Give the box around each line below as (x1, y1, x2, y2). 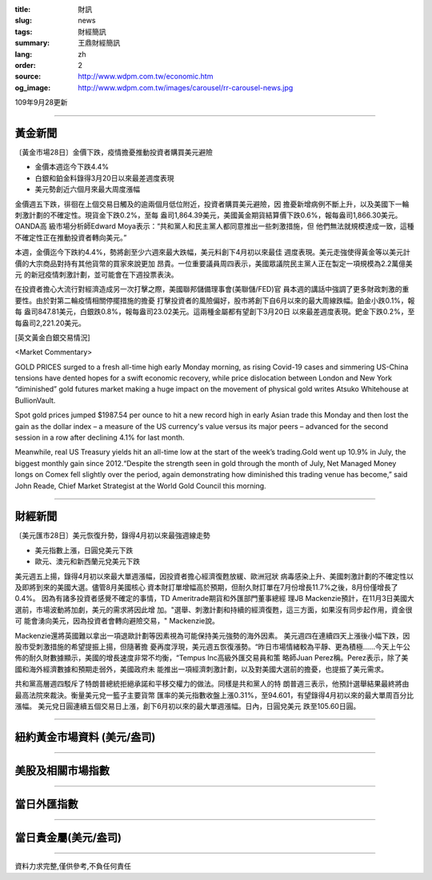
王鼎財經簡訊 (78, 38, 120, 48)
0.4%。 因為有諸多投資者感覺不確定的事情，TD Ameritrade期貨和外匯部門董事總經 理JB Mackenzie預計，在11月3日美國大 (14, 594, 415, 603)
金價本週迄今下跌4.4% (34, 162, 110, 172)
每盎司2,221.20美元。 (14, 318, 86, 328)
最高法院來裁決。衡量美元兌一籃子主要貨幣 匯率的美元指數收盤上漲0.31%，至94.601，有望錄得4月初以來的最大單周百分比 (14, 690, 414, 699)
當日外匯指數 (14, 797, 78, 810)
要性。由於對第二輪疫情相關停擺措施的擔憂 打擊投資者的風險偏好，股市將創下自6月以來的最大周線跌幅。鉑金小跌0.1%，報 (14, 296, 415, 305)
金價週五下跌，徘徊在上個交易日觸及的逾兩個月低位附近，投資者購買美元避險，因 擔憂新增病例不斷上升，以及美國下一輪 (14, 199, 410, 209)
